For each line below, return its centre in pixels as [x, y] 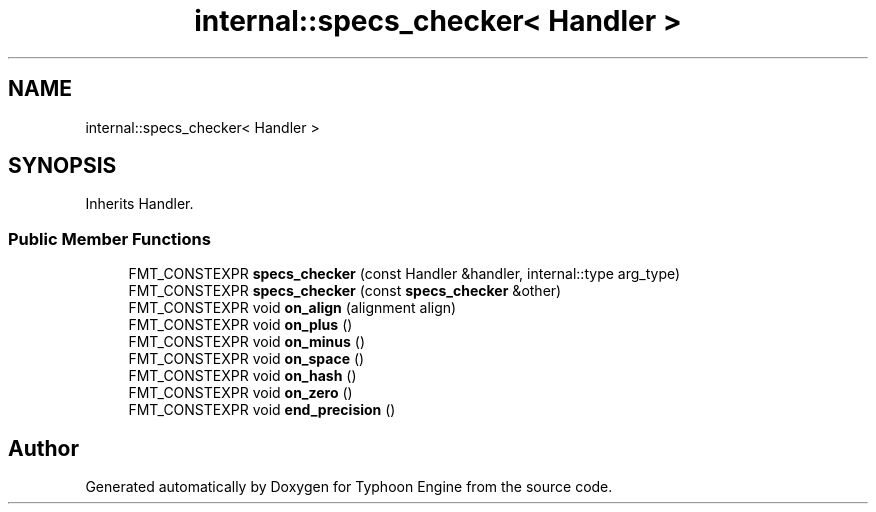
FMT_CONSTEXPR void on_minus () [246, 342]
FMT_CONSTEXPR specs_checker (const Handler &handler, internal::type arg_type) [404, 274]
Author [43, 448]
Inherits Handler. [139, 204]
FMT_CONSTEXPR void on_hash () [242, 376]
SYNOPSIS [62, 166]
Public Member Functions [109, 238]
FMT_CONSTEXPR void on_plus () [240, 325]
